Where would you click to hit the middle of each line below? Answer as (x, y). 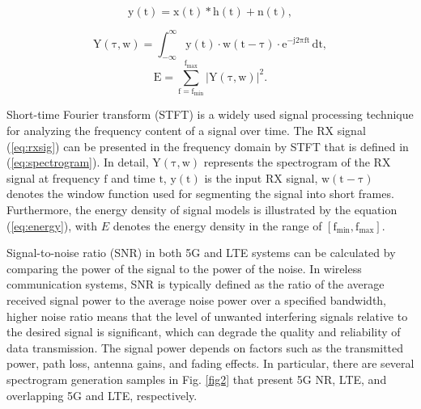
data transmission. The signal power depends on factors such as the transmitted (205, 347)
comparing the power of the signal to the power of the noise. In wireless (184, 268)
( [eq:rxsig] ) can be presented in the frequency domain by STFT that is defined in (208, 146)
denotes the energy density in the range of (217, 225)
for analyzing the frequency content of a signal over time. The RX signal (186, 131)
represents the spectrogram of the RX (297, 162)
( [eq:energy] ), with (52, 225)
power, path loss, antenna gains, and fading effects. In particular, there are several (210, 363)
